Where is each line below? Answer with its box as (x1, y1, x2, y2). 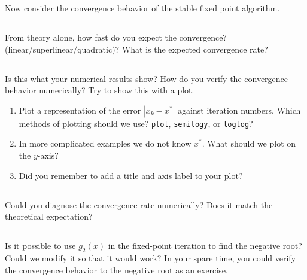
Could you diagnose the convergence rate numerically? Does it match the (5, 198, 273, 211)
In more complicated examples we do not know (19, 137, 192, 150)
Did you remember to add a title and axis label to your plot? (19, 169, 243, 181)
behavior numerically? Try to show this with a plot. (5, 84, 194, 96)
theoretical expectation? (5, 210, 93, 223)
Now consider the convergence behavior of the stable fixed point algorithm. (5, 2, 280, 14)
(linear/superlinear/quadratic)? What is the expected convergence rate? (5, 42, 268, 55)
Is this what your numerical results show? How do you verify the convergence (5, 72, 288, 84)
